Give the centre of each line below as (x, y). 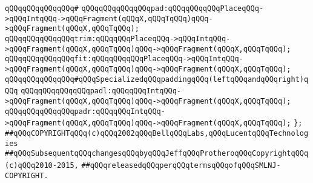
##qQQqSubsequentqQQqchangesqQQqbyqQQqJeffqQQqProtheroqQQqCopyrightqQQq (157, 154)
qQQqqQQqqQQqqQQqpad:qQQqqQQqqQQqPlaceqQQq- (173, 8)
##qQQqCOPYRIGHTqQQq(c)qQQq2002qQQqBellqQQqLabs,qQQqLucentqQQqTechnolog (157, 133)
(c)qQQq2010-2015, (42, 165)
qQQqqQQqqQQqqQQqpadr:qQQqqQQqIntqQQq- (85, 111)
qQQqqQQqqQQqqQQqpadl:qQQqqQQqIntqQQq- (101, 91)
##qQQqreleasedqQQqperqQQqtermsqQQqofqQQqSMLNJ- (181, 165)
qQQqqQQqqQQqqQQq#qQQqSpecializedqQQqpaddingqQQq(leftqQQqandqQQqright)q (157, 79)
